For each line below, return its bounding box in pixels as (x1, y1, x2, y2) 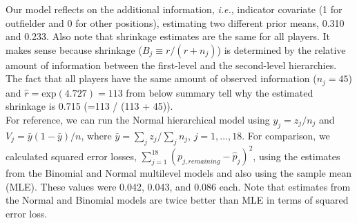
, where (81, 128, 112, 142)
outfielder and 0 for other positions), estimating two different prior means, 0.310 (6, 15, 345, 30)
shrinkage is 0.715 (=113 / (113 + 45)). (6, 99, 173, 113)
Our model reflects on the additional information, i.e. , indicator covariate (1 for (6, 2, 342, 16)
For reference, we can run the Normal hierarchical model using (6, 113, 270, 127)
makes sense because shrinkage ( (6, 42, 142, 57)
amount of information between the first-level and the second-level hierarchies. (6, 57, 337, 72)
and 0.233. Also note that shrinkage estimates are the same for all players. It (6, 29, 330, 43)
